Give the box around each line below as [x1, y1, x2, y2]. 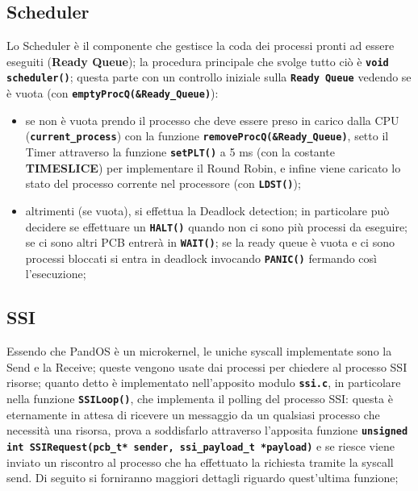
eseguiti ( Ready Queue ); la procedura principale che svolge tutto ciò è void [6, 52, 389, 69]
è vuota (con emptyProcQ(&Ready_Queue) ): [6, 85, 219, 102]
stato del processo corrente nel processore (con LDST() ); [25, 175, 301, 192]
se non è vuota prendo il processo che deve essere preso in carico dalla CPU [25, 111, 399, 128]
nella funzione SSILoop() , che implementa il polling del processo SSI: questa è [6, 390, 393, 407]
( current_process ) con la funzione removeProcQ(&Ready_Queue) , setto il [25, 127, 389, 144]
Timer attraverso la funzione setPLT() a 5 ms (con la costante [25, 144, 335, 160]
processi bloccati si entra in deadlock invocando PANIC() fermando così [25, 249, 377, 266]
